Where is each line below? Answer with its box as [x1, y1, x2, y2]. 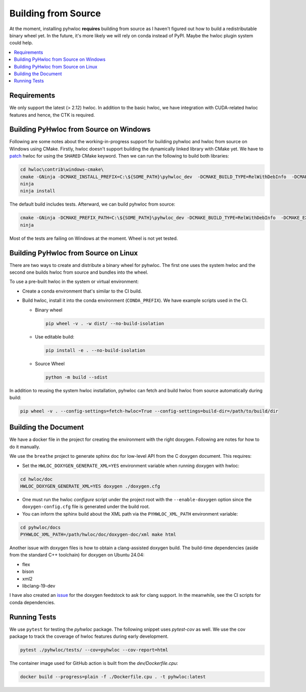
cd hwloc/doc [20, 476, 53, 482]
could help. [9, 40, 33, 46]
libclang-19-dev [22, 583, 56, 589]
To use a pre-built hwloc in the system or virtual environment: [9, 279, 139, 285]
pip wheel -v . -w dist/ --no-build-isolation [45, 320, 164, 326]
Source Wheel [35, 361, 65, 367]
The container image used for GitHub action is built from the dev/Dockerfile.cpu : [9, 660, 178, 666]
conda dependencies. [9, 599, 56, 606]
